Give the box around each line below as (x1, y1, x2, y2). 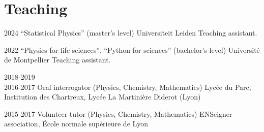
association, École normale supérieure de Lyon (4, 118, 149, 129)
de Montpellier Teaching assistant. (4, 54, 111, 65)
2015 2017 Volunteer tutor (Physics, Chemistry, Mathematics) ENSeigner (4, 108, 232, 119)
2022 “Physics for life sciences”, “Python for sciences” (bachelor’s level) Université (4, 44, 260, 55)
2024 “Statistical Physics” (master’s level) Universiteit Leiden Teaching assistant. (4, 27, 257, 38)
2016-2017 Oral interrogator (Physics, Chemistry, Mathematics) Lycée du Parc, (4, 81, 251, 92)
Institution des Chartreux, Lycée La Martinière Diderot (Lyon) (4, 91, 201, 102)
